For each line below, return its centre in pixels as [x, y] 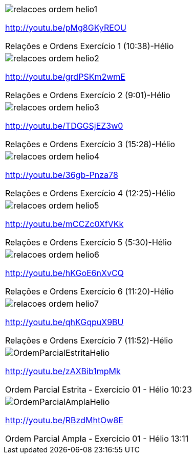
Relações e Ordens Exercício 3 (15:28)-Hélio [90, 144]
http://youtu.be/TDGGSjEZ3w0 [64, 126]
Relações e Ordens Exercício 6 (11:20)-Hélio [90, 291]
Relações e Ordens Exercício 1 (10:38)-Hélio [90, 46]
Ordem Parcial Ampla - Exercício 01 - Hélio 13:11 [97, 439]
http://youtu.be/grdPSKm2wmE [65, 77]
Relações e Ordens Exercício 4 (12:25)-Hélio [90, 193]
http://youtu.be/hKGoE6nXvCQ [64, 273]
